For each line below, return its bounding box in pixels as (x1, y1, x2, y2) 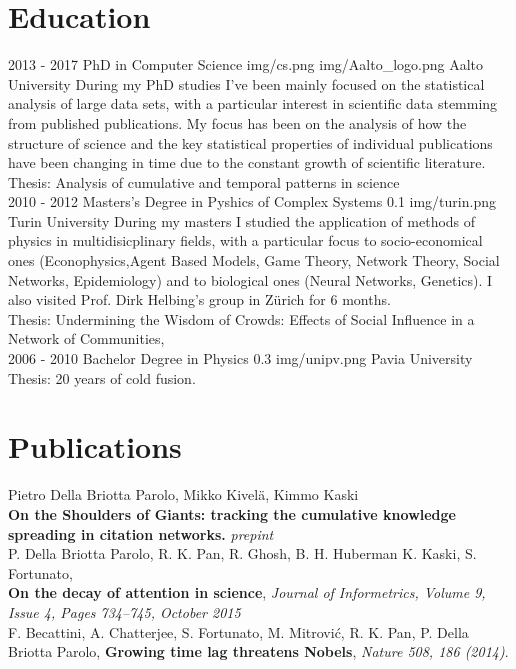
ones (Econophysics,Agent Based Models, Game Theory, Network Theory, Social (8, 250, 500, 271)
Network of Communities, (8, 328, 165, 349)
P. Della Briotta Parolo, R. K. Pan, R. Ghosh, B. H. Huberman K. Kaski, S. (8, 543, 477, 564)
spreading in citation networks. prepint (8, 523, 274, 544)
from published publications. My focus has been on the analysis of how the (8, 112, 467, 133)
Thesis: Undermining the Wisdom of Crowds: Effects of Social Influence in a (8, 308, 475, 329)
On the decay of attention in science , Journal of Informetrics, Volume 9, (8, 582, 486, 603)
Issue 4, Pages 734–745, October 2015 (8, 601, 241, 622)
